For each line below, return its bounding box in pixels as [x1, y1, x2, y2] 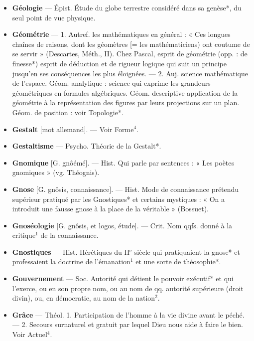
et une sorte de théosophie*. [135, 256, 221, 267]
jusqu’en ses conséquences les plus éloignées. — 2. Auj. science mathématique [12, 68, 248, 78]
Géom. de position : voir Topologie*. [12, 107, 124, 117]
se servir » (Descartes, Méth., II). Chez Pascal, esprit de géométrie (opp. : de [12, 48, 248, 59]
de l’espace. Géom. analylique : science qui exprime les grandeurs [12, 78, 211, 88]
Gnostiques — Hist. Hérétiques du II [12, 246, 130, 257]
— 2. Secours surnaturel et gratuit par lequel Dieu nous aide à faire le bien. [12, 319, 243, 330]
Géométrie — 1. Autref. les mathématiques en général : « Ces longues [12, 29, 231, 39]
